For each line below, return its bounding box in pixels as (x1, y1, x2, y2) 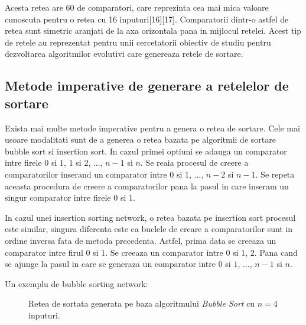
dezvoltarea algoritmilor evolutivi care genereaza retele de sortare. (5, 47, 243, 60)
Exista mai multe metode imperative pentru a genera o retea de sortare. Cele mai (5, 121, 300, 134)
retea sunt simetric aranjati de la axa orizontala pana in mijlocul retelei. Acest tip (5, 24, 302, 37)
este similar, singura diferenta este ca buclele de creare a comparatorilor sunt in (5, 223, 293, 235)
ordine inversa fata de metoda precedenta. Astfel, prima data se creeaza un (5, 234, 276, 246)
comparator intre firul (5, 246, 83, 258)
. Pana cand (254, 246, 298, 258)
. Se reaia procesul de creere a (140, 156, 249, 169)
